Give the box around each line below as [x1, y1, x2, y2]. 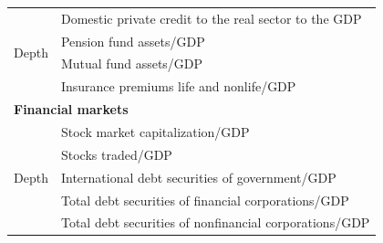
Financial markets [14, 100, 129, 119]
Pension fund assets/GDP [60, 31, 205, 50]
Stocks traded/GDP [60, 144, 172, 164]
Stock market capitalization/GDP [60, 121, 250, 141]
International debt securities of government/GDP [60, 167, 336, 186]
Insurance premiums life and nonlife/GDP [60, 77, 296, 96]
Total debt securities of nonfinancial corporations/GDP [60, 213, 370, 232]
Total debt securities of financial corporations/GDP [60, 190, 349, 209]
